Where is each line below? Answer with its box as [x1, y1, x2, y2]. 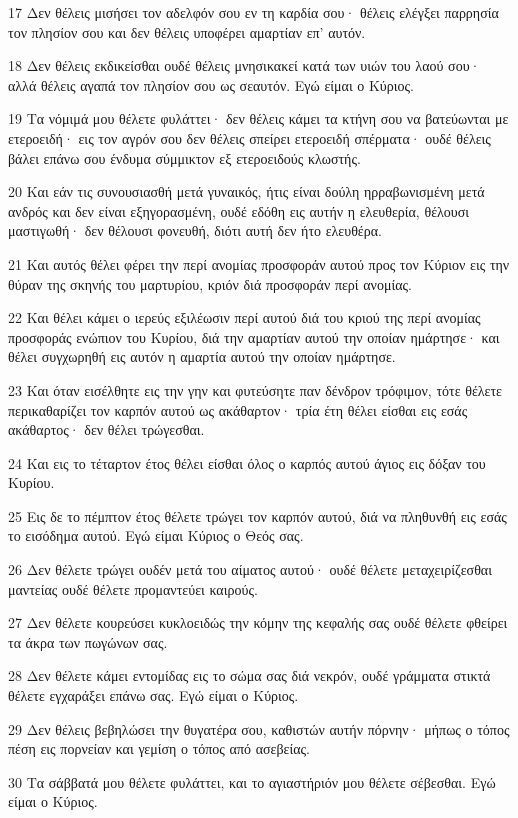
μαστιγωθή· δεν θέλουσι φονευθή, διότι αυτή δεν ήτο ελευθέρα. [8, 220, 382, 241]
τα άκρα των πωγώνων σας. [8, 631, 168, 652]
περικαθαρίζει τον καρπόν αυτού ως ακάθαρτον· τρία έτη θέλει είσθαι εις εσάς [8, 399, 468, 420]
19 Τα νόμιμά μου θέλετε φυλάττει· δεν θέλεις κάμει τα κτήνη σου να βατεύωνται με [8, 108, 509, 129]
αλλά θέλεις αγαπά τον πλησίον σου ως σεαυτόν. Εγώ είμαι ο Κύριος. [8, 74, 414, 95]
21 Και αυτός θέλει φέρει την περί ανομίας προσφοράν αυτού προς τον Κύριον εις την [8, 253, 510, 274]
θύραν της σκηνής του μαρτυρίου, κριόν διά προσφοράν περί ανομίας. [8, 273, 412, 294]
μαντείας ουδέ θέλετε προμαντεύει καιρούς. [8, 578, 258, 599]
